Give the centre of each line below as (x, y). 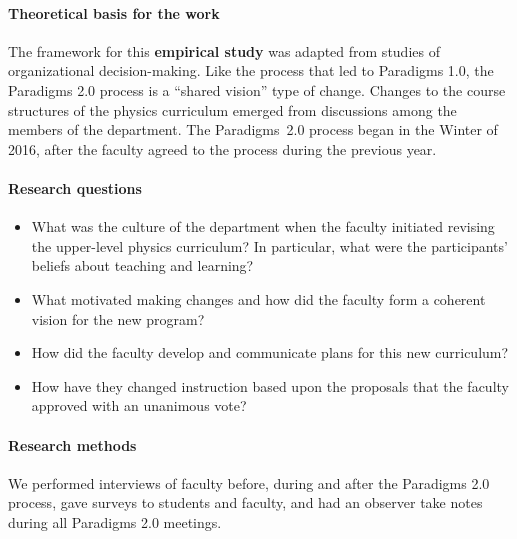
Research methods (72, 444)
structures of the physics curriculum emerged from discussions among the (232, 109)
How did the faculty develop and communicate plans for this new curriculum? (270, 352)
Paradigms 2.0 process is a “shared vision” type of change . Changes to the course (257, 89)
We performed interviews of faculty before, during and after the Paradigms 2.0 (249, 482)
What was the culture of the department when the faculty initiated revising (263, 226)
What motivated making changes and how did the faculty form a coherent (258, 298)
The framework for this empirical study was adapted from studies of (224, 50)
